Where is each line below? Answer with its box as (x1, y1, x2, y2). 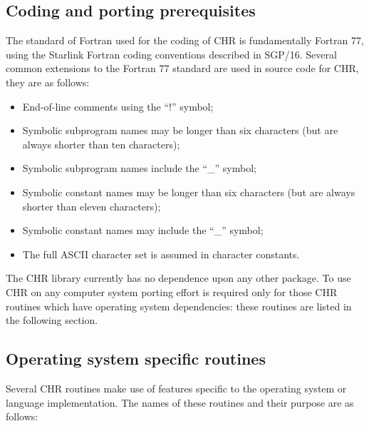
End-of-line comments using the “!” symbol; (22, 98, 214, 113)
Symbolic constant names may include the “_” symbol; (22, 223, 264, 238)
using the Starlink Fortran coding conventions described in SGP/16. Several (6, 46, 337, 61)
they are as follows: (6, 74, 90, 89)
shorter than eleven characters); (22, 198, 161, 213)
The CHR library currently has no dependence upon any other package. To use (6, 270, 351, 285)
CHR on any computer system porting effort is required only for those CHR (6, 284, 338, 299)
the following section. (6, 313, 98, 328)
